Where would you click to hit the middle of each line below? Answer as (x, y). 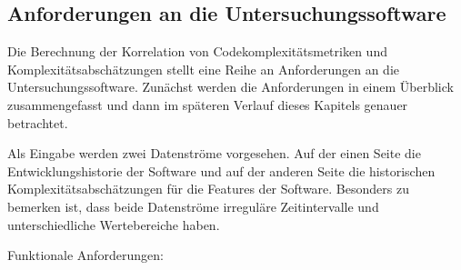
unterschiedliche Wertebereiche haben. (114, 224)
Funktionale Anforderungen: (85, 255)
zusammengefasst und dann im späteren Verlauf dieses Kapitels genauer (208, 104)
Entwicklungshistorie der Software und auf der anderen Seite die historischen (221, 170)
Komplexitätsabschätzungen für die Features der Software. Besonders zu (208, 189)
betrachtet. (38, 122)
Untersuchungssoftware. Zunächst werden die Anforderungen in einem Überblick (230, 87)
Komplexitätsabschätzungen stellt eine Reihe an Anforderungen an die (204, 69)
